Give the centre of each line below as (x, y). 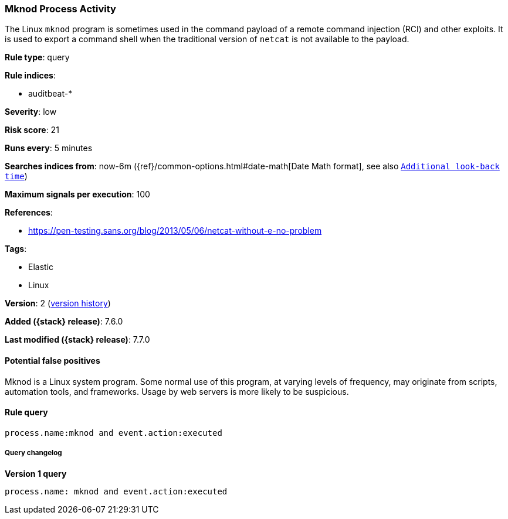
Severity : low (31, 112)
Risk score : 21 (32, 130)
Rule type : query (37, 57)
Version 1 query (36, 473)
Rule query (26, 412)
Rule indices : (30, 76)
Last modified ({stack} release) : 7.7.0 (77, 340)
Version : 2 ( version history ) (58, 303)
